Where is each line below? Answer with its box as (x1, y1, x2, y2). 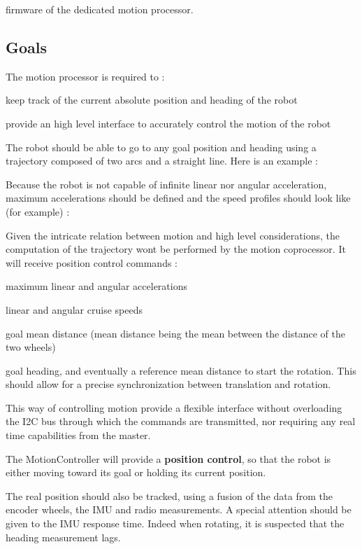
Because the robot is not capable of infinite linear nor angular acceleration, (6, 176, 327, 191)
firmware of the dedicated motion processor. (6, 2, 194, 16)
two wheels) (6, 340, 56, 354)
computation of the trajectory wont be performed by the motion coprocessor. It (6, 242, 346, 256)
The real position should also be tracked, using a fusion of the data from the (6, 488, 333, 503)
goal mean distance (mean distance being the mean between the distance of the (6, 326, 345, 340)
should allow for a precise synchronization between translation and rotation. (6, 377, 331, 391)
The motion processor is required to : (6, 69, 165, 83)
